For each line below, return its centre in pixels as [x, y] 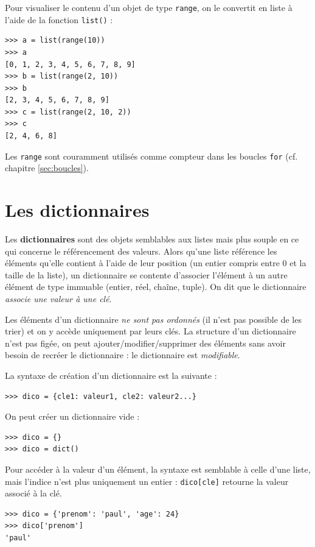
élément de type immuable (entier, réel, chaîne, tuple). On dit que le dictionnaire [156, 287]
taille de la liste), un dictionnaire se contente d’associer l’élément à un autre [146, 274]
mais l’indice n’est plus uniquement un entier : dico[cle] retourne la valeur [147, 481]
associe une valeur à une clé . [58, 298]
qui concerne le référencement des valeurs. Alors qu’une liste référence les [141, 251]
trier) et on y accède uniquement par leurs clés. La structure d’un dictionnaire [151, 331]
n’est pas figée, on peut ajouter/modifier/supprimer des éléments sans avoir [145, 343]
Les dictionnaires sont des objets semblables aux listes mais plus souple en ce [152, 239]
